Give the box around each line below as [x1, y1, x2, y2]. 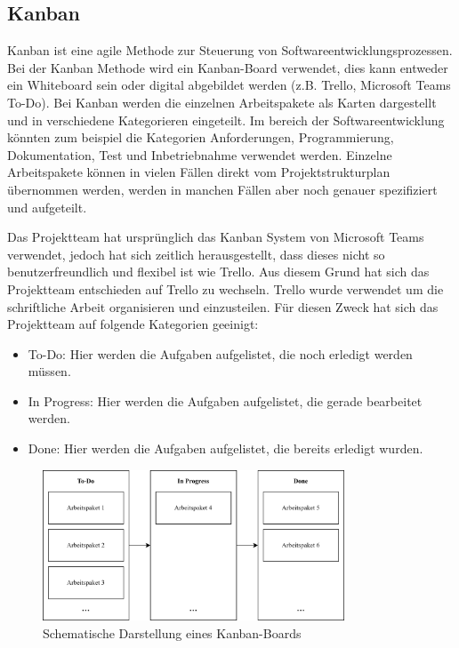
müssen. [28, 362, 71, 380]
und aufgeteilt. [7, 197, 87, 216]
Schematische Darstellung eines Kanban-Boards [43, 623, 302, 642]
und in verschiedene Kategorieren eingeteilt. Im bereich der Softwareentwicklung [7, 110, 445, 129]
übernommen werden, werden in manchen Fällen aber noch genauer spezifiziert [7, 180, 438, 198]
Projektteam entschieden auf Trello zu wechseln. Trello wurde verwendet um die [7, 279, 444, 298]
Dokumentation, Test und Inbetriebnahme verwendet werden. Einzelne [7, 145, 392, 164]
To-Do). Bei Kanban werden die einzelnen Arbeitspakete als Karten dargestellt [7, 92, 437, 111]
